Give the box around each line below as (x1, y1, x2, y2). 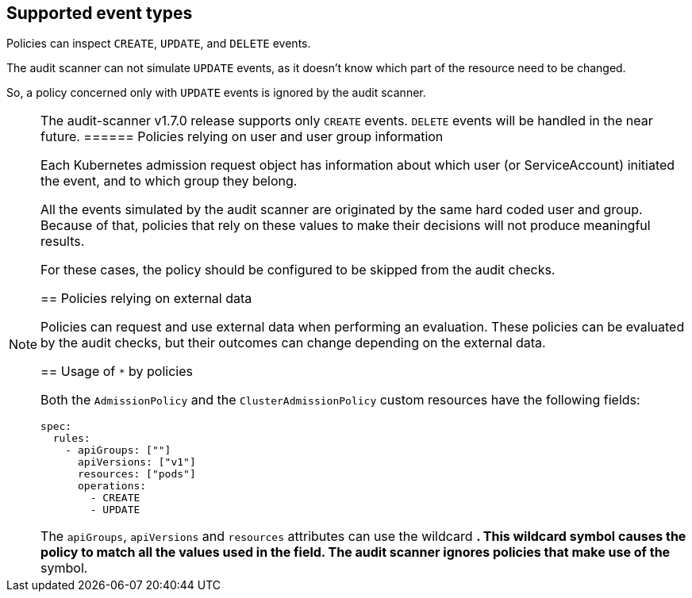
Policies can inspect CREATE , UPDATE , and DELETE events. (6, 36, 311, 51)
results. (40, 233, 85, 250)
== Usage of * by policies (40, 363, 193, 380)
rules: (52, 432, 90, 445)
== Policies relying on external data (40, 290, 252, 307)
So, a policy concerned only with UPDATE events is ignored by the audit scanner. (6, 86, 426, 100)
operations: (78, 480, 147, 493)
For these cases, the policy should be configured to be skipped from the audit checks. (40, 262, 556, 278)
